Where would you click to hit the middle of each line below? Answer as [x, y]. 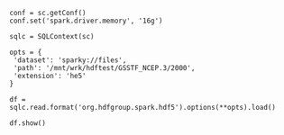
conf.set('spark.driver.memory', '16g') [87, 21]
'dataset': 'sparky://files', [70, 60]
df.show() [28, 123]
